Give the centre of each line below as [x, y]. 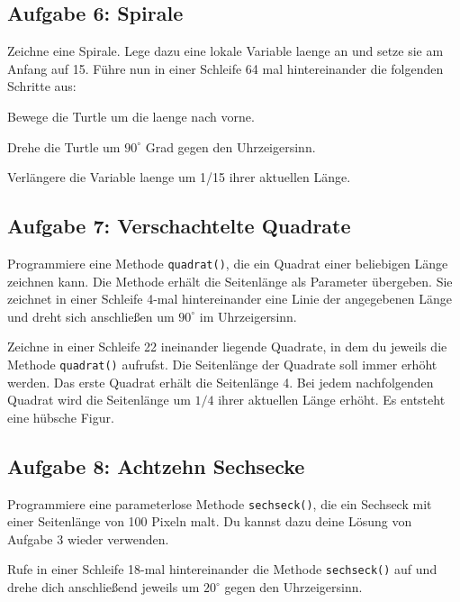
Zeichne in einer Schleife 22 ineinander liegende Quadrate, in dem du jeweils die [227, 347]
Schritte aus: [42, 86]
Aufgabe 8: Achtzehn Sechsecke [156, 465]
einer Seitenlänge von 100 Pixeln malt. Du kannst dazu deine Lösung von [210, 521]
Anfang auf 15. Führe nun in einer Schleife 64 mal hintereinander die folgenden [225, 68]
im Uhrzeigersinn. [248, 316]
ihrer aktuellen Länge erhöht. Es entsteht [332, 400]
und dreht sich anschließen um [91, 316]
